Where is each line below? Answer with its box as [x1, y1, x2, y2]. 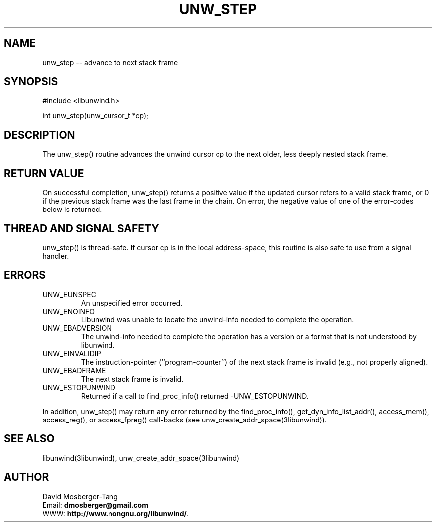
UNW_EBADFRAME [42, 366, 106, 375]
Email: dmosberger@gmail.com [42, 500, 148, 509]
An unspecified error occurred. [81, 298, 183, 307]
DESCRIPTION [4, 128, 75, 141]
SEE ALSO [4, 432, 55, 445]
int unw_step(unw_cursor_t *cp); [42, 111, 149, 120]
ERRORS [4, 269, 46, 282]
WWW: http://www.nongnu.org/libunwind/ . [42, 509, 189, 518]
